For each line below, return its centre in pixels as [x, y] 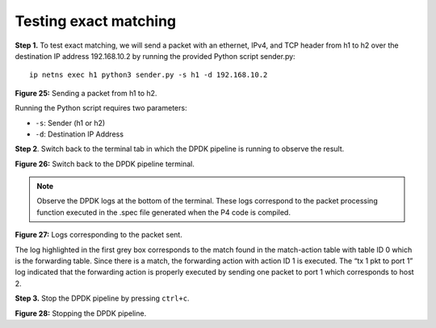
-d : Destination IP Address [80, 134]
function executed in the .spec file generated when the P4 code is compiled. [163, 212]
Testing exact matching [96, 21]
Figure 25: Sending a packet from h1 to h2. [86, 93]
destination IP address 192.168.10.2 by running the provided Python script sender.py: [155, 56]
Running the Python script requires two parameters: [101, 108]
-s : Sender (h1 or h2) [70, 123]
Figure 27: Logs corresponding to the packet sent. [99, 235]
